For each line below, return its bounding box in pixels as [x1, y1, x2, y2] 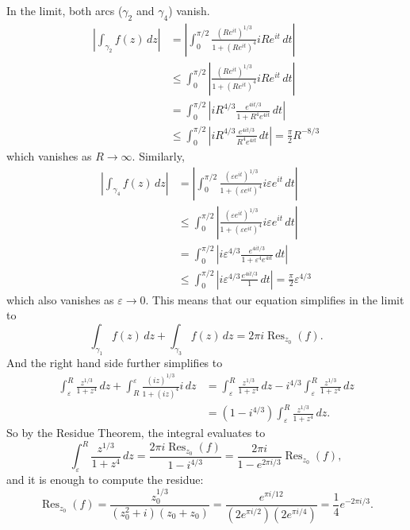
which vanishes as [6, 147, 92, 164]
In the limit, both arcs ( [6, 2, 123, 18]
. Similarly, [132, 147, 185, 164]
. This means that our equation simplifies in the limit [145, 291, 404, 308]
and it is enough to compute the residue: [6, 471, 204, 488]
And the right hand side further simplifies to [6, 354, 223, 370]
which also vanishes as [6, 291, 114, 308]
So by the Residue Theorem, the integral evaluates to [6, 424, 266, 441]
